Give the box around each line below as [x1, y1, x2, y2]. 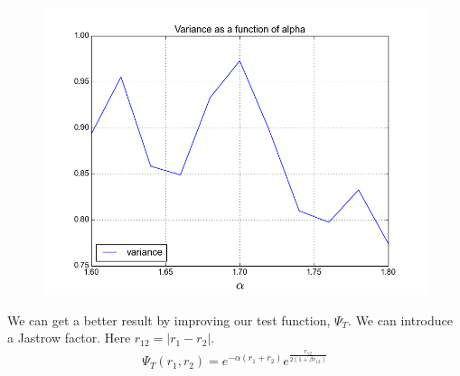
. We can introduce [348, 310, 454, 329]
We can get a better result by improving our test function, [7, 310, 331, 329]
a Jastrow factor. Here [7, 328, 131, 347]
